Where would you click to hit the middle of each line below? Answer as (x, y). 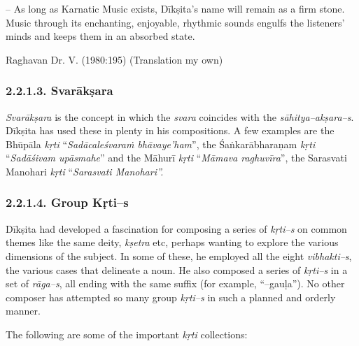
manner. (23, 311)
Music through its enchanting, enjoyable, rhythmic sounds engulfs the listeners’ (175, 22)
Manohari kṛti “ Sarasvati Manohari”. (85, 171)
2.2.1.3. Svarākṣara (59, 91)
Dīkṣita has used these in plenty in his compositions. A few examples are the (170, 130)
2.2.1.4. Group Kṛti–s (67, 202)
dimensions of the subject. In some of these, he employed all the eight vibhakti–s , (179, 255)
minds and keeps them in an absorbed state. (100, 36)
